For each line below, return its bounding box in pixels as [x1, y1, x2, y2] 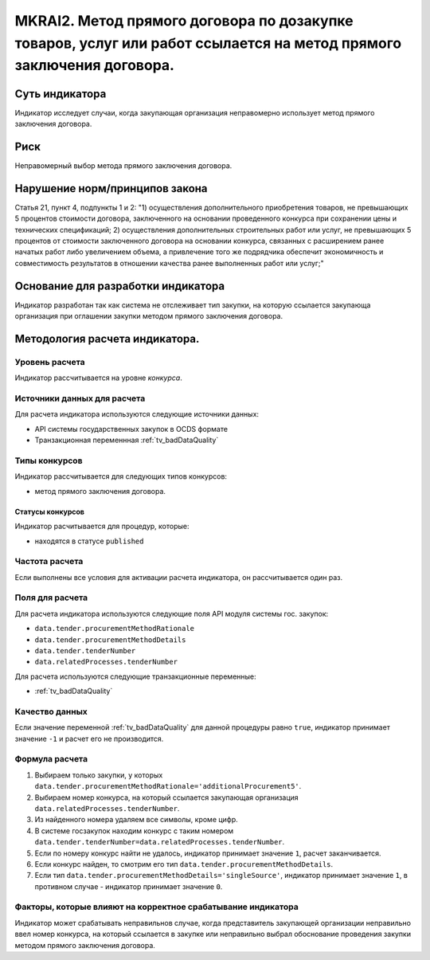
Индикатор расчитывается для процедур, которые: [14, 522, 190, 531]
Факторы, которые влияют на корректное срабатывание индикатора [14, 901, 299, 912]
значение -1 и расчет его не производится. [14, 734, 164, 743]
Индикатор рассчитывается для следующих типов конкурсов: [14, 472, 227, 481]
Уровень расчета [14, 356, 85, 367]
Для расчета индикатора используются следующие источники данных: [14, 409, 259, 419]
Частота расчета [14, 556, 84, 567]
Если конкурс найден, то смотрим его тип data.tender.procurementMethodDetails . [34, 859, 334, 868]
